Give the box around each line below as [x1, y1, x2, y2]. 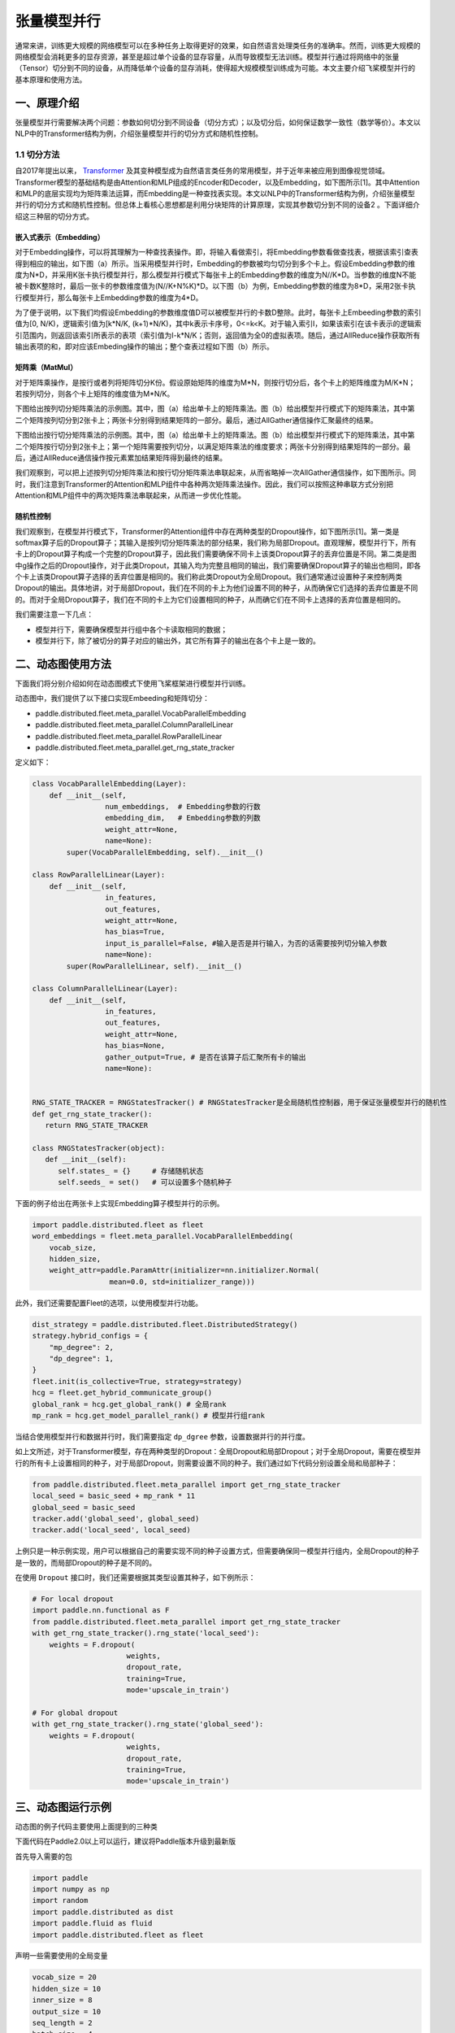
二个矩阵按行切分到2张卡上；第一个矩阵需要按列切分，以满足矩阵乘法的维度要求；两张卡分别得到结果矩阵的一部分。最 [15, 442, 411, 451]
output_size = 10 [32, 2007, 102, 2016]
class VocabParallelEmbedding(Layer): [32, 779, 187, 789]
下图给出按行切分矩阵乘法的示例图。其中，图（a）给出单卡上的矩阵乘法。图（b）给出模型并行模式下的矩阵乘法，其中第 [15, 430, 415, 440]
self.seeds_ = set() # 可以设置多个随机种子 [58, 1178, 232, 1186]
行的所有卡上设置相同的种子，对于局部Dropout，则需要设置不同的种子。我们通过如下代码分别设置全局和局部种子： [15, 1458, 398, 1468]
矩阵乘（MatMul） [15, 363, 77, 372]
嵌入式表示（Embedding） [15, 232, 105, 242]
